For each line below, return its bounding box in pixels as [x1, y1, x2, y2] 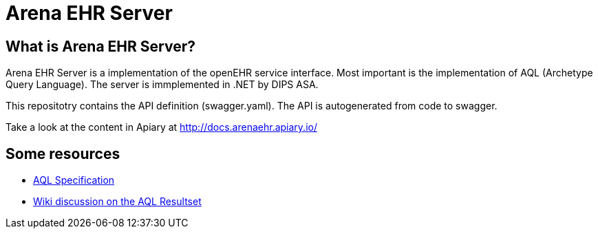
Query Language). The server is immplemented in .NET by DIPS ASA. [6, 78, 319, 91]
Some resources [6, 145, 120, 162]
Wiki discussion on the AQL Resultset [33, 195, 202, 208]
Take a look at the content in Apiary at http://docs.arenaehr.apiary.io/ [6, 121, 317, 134]
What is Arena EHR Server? [6, 37, 195, 55]
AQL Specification [33, 174, 115, 187]
